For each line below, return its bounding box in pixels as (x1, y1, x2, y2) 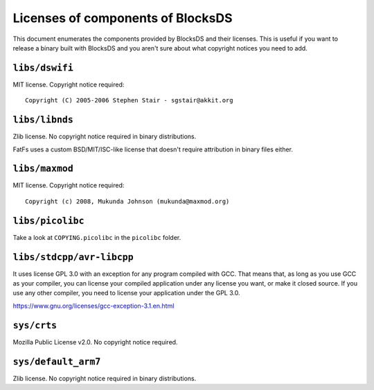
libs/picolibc (12, 215, 84, 226)
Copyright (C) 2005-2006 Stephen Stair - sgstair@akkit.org (25, 97, 233, 104)
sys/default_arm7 (12, 356, 101, 367)
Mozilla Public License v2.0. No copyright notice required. (12, 337, 178, 346)
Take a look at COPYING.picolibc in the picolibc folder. (12, 233, 181, 241)
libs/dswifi (12, 62, 74, 73)
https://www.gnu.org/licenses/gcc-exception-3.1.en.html (12, 301, 175, 310)
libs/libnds (12, 114, 74, 126)
